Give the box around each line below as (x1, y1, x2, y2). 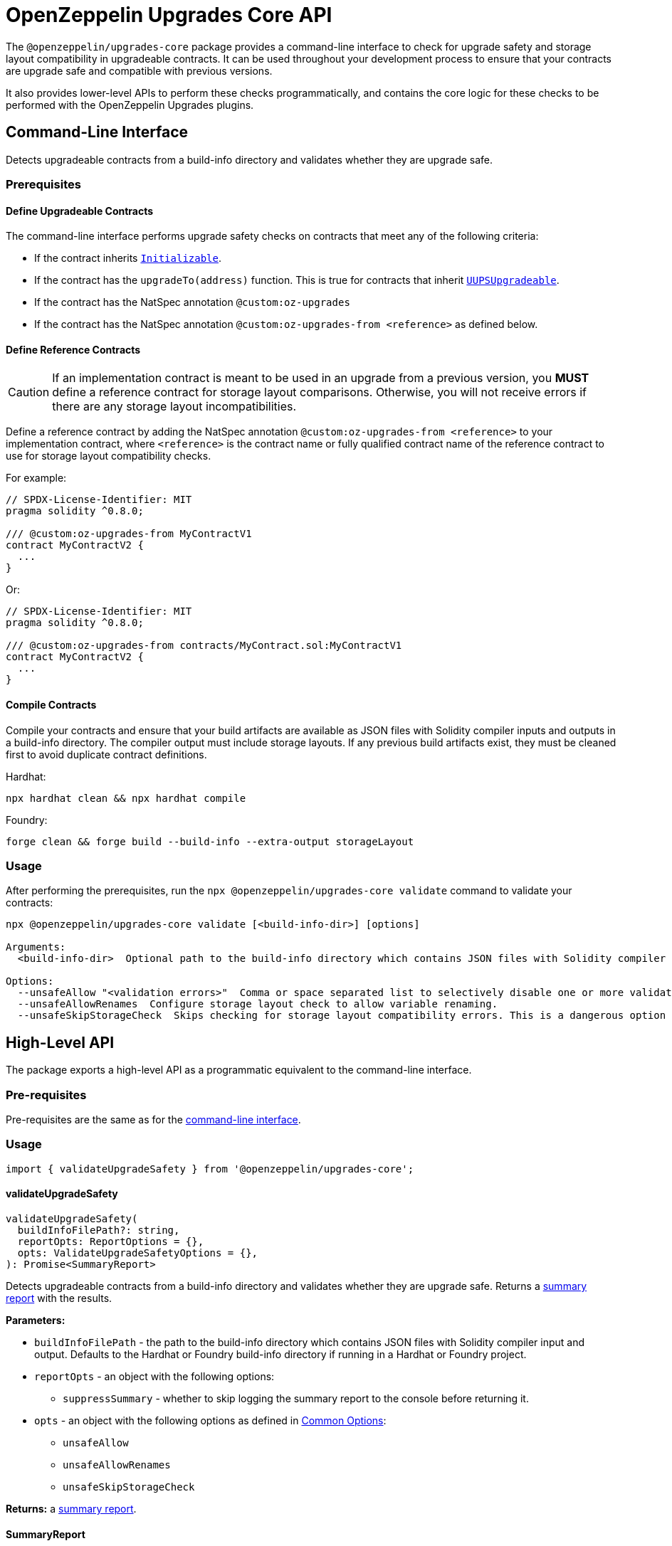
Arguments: (6, 941, 66, 953)
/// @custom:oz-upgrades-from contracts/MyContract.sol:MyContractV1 (6, 640, 402, 652)
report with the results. (6, 1291, 112, 1304)
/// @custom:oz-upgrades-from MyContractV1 (6, 528, 252, 540)
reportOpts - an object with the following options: (34, 1370, 275, 1382)
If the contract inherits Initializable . (34, 252, 222, 265)
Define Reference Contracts (6, 343, 141, 356)
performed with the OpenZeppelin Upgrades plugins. (6, 98, 254, 111)
